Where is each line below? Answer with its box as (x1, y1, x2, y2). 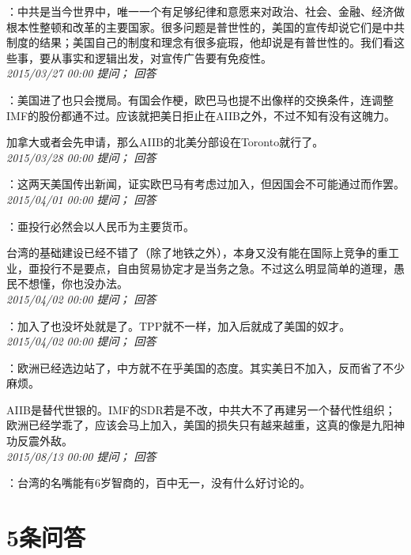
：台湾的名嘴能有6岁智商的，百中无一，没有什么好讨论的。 (6, 474, 311, 491)
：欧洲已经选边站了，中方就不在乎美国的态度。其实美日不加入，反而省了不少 (6, 359, 405, 376)
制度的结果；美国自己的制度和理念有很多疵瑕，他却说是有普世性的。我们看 (6, 34, 394, 51)
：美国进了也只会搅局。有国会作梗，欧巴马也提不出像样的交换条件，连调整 (6, 91, 394, 108)
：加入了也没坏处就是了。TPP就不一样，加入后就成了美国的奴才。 (6, 317, 351, 334)
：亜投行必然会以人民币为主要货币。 (6, 217, 194, 234)
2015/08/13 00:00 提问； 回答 (6, 447, 156, 464)
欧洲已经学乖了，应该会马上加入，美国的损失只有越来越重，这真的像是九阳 (6, 417, 394, 433)
